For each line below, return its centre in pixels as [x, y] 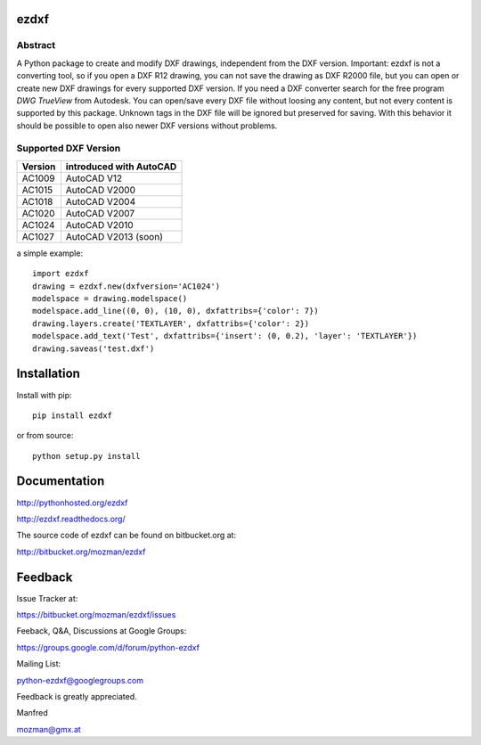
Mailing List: [39, 664]
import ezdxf [61, 274]
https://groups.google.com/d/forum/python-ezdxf [108, 647]
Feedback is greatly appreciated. [77, 696]
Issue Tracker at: [47, 598]
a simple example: [50, 253]
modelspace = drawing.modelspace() [110, 299]
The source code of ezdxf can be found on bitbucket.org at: [126, 536]
